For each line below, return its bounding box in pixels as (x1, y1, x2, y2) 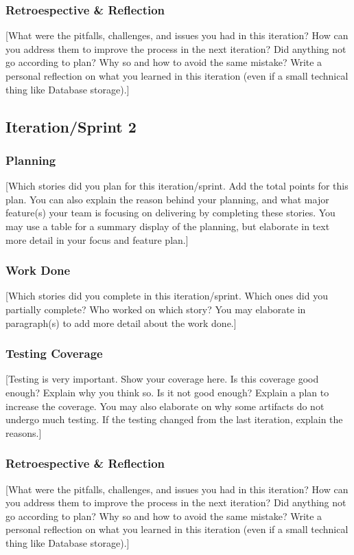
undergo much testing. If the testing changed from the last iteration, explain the (5, 412, 343, 427)
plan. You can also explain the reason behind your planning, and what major (5, 192, 329, 206)
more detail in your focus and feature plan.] (5, 232, 189, 247)
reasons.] (5, 425, 42, 440)
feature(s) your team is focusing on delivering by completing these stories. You (5, 205, 335, 220)
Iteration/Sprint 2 (5, 115, 137, 137)
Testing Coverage (5, 345, 103, 362)
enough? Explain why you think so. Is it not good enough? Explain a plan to (5, 385, 329, 399)
